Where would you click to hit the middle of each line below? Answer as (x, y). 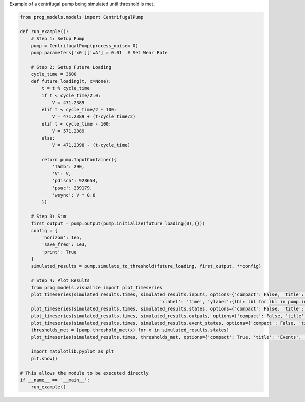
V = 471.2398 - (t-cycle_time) (91, 145)
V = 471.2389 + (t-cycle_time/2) (94, 117)
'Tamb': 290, (68, 167)
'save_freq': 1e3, (64, 245)
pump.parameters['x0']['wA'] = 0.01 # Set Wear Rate (99, 53)
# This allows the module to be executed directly (85, 373)
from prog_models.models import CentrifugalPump (82, 17)
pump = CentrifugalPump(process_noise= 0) (84, 45)
